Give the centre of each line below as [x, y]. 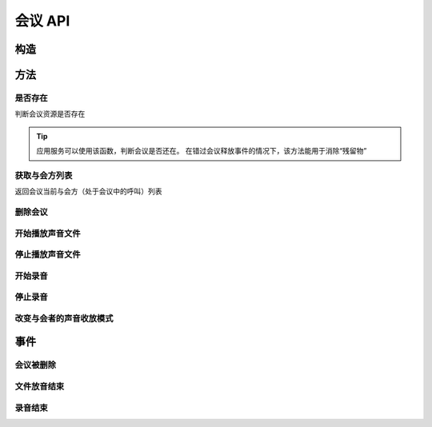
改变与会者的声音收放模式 [64, 318]
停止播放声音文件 [48, 254]
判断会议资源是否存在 [50, 114]
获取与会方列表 [44, 175]
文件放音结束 [40, 386]
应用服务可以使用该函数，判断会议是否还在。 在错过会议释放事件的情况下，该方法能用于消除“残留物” [202, 151]
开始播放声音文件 [48, 233]
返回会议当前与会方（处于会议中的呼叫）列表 [88, 191]
